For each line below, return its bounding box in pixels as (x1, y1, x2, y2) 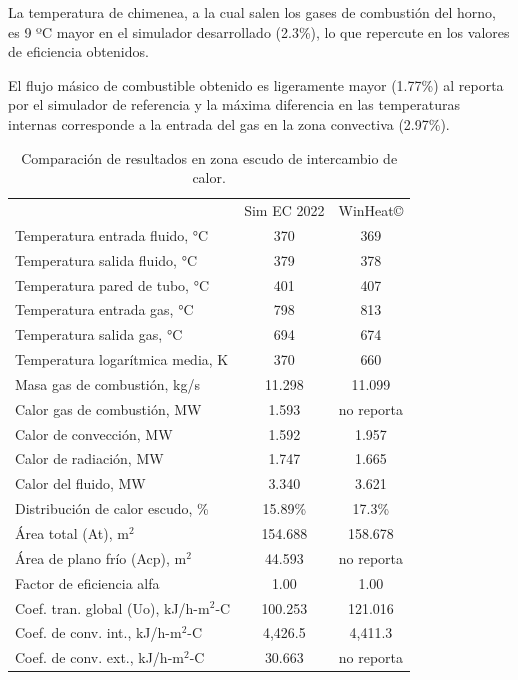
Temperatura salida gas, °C (15, 324, 183, 345)
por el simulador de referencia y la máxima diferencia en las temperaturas (8, 94, 460, 115)
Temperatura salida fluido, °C (15, 249, 197, 270)
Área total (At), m (15, 522, 129, 543)
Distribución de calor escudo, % (15, 498, 209, 519)
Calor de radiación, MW (15, 448, 164, 469)
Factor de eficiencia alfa (15, 572, 160, 593)
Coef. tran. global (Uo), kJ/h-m (15, 597, 210, 618)
